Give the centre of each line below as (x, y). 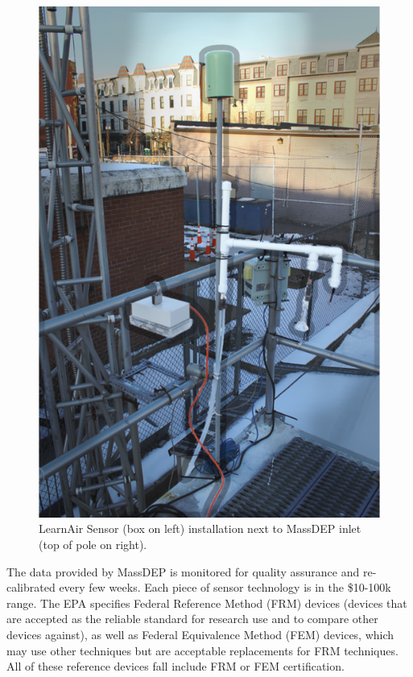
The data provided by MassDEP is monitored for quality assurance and (183, 571)
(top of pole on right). (93, 544)
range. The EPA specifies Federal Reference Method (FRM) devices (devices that (207, 603)
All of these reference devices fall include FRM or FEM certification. (176, 666)
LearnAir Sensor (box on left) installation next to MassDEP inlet (200, 528)
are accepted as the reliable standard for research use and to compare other (192, 619)
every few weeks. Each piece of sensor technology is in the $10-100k (225, 587)
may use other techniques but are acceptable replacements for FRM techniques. (202, 650)
